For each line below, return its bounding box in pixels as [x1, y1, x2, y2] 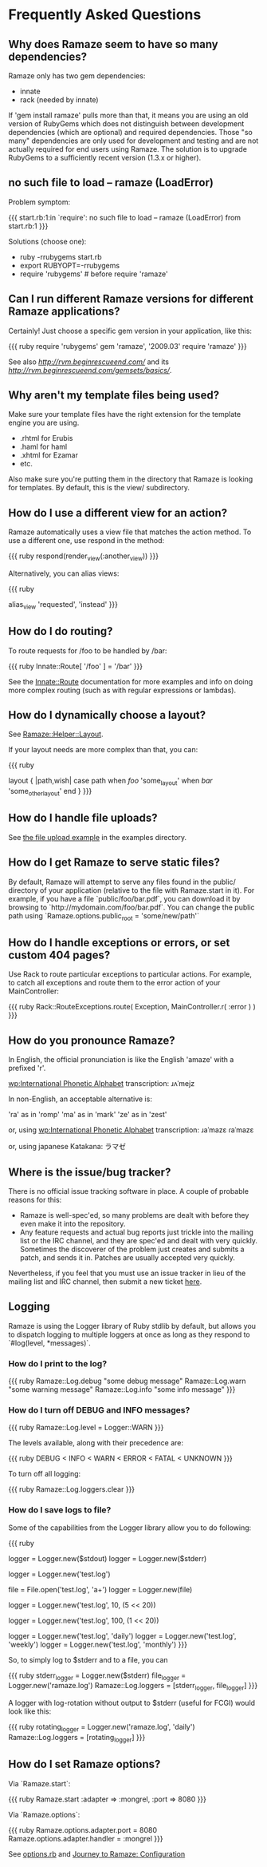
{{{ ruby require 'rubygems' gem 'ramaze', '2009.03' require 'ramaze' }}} [8, 341, 247, 351]
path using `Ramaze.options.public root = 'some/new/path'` [8, 910, 200, 922]
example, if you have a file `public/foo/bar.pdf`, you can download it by [8, 894, 241, 903]
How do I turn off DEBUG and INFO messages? [8, 1404, 190, 1415]
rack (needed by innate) [19, 95, 99, 105]
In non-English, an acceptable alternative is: [8, 1094, 153, 1104]
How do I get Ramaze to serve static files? [8, 856, 221, 870]
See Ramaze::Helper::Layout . [8, 729, 104, 739]
